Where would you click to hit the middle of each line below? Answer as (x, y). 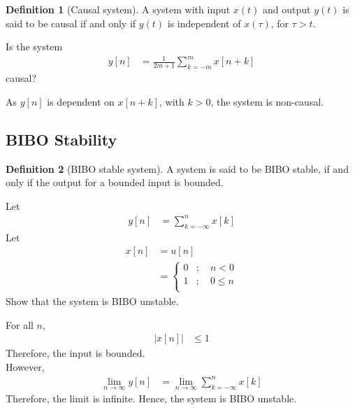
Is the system (34, 47)
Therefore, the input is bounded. (75, 353)
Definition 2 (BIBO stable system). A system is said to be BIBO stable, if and (177, 168)
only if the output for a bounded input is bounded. (115, 182)
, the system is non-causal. (267, 101)
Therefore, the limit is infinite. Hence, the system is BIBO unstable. (151, 398)
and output (287, 9)
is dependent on (81, 101)
